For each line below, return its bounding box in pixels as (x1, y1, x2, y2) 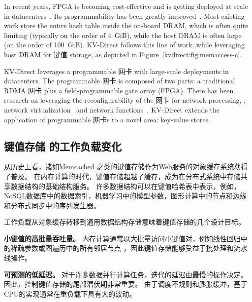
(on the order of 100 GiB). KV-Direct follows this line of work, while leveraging (4, 39, 245, 50)
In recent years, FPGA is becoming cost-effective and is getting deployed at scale (4, 1, 248, 11)
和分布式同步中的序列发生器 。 (4, 200, 100, 210)
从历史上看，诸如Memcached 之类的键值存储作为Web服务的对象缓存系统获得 (4, 161, 248, 172)
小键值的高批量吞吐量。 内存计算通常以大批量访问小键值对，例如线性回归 (4, 233, 241, 243)
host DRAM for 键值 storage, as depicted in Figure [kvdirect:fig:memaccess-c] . (4, 49, 242, 59)
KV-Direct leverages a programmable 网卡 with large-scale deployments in (4, 66, 229, 76)
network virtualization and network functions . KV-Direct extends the (4, 104, 220, 114)
